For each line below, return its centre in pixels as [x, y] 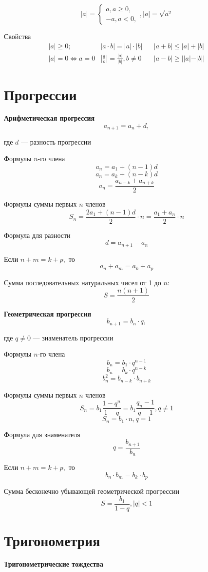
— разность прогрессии [56, 142]
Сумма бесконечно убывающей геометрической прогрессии [92, 491]
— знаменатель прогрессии [73, 337]
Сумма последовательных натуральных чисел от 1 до [83, 282]
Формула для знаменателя [42, 434]
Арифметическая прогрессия [49, 118]
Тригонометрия [52, 540]
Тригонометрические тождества [54, 564]
